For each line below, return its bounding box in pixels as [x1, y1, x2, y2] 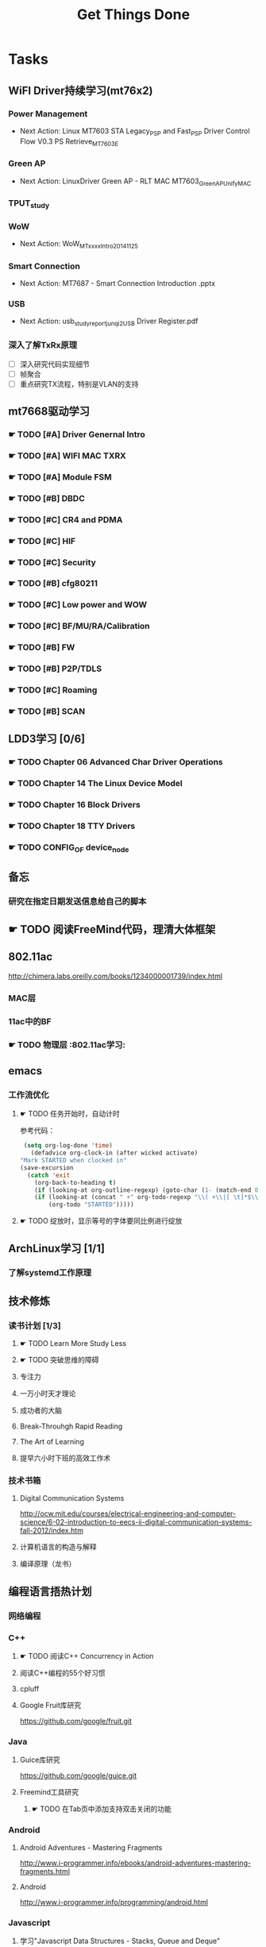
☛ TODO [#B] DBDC [8, 492, 86, 503]
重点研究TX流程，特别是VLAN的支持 [19, 379, 139, 388]
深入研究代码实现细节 [19, 359, 90, 368]
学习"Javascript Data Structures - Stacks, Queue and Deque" [19, 1936, 221, 1945]
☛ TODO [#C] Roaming [8, 684, 98, 696]
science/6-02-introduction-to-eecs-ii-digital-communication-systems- [19, 1517, 253, 1527]
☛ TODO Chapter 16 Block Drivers [8, 800, 141, 811]
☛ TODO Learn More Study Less [19, 1339, 127, 1348]
